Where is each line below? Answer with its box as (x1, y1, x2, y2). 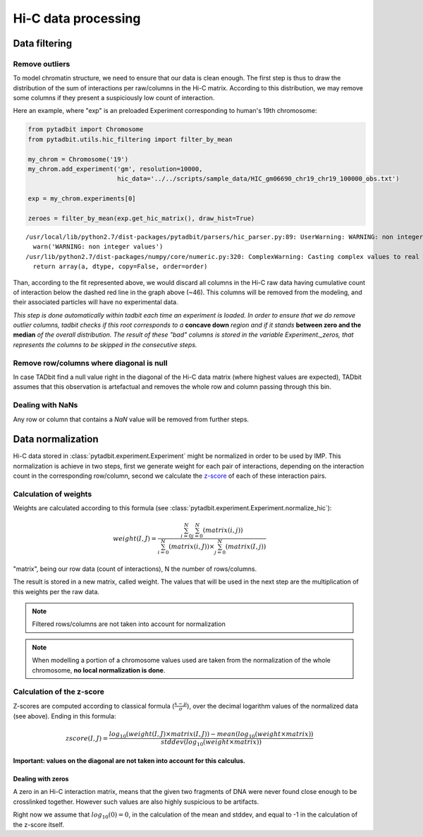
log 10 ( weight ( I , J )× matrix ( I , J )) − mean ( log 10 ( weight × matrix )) (109, 730, 314, 740)
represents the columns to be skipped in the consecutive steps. (13, 340, 197, 349)
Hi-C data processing (13, 11, 141, 26)
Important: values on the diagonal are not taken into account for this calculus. (13, 756, 246, 765)
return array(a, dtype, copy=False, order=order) (32, 263, 208, 271)
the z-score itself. (13, 820, 65, 829)
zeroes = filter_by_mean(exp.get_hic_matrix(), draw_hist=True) (27, 214, 255, 222)
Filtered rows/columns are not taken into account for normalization (32, 620, 226, 628)
